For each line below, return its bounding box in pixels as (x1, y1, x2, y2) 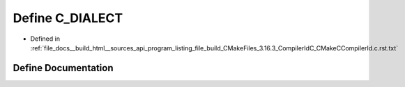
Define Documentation (13, 62, 114, 74)
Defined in (30, 35, 61, 43)
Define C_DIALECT (13, 10, 123, 26)
